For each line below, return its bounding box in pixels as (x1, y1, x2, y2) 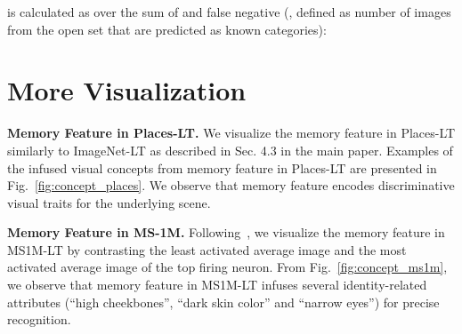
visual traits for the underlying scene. (7, 193, 211, 211)
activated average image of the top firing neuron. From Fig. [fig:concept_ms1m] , (7, 258, 448, 276)
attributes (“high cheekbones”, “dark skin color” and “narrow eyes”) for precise (7, 292, 440, 311)
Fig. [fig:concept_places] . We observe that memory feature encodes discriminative (7, 176, 455, 195)
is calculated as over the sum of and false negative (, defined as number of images (7, 3, 451, 20)
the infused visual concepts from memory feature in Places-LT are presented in (7, 158, 437, 177)
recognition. (7, 310, 71, 329)
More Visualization (7, 72, 247, 108)
